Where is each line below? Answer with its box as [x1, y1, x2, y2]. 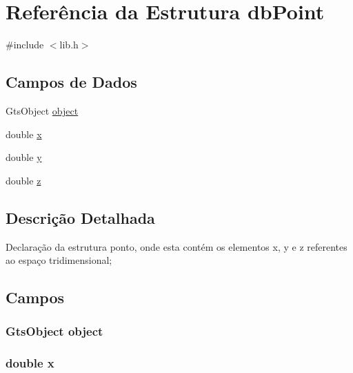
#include [6, 37, 44, 52]
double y [6, 150, 42, 164]
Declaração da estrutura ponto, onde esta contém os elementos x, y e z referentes [6, 239, 347, 254]
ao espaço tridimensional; [6, 253, 112, 267]
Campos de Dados [6, 71, 137, 93]
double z [6, 173, 41, 187]
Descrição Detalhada [6, 207, 155, 228]
